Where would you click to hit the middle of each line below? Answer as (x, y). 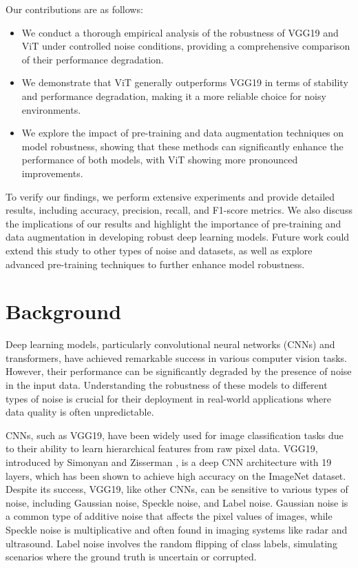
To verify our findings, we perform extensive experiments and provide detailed (170, 196)
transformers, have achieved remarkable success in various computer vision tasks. (176, 357)
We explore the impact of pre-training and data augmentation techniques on (183, 133)
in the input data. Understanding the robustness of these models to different (167, 385)
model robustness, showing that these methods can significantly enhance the (182, 146)
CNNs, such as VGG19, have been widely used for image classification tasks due (175, 435)
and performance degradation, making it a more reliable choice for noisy (174, 95)
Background (64, 311)
